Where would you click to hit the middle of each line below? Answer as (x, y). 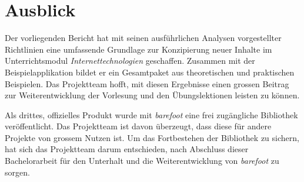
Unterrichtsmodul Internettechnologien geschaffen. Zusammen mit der (130, 61)
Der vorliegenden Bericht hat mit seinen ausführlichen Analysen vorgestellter (143, 38)
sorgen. (17, 172)
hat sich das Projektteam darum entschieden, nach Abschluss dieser (127, 149)
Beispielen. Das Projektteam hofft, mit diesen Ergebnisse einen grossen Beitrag (147, 83)
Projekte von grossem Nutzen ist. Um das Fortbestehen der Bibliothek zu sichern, (152, 137)
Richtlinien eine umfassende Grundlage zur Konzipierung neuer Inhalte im (138, 49)
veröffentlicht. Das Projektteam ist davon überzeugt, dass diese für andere (138, 126)
